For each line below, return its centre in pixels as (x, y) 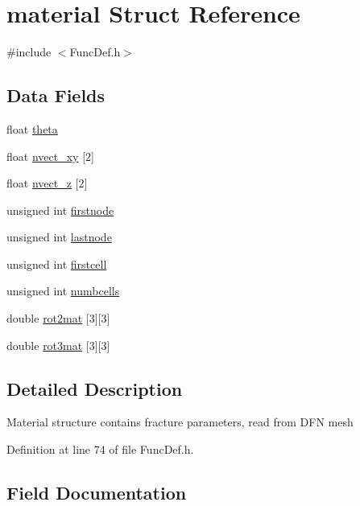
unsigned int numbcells (63, 291)
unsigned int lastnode (59, 237)
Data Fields (56, 95)
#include (29, 52)
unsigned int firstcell (57, 263)
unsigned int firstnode (60, 210)
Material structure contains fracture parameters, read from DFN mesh (180, 422)
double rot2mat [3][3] (58, 318)
